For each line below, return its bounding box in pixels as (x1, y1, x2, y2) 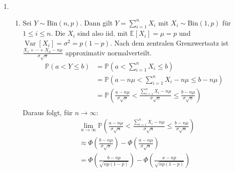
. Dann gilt (80, 17, 113, 27)
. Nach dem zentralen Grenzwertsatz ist (110, 37, 229, 48)
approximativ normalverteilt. (65, 47, 152, 57)
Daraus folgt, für (22, 107, 73, 117)
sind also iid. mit (77, 28, 128, 38)
